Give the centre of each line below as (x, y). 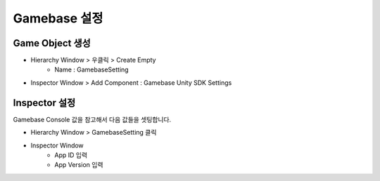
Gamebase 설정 (58, 18)
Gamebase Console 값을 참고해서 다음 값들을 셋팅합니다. (92, 119)
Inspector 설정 (44, 103)
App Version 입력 (79, 165)
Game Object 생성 (52, 43)
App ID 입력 (71, 155)
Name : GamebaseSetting (92, 69)
